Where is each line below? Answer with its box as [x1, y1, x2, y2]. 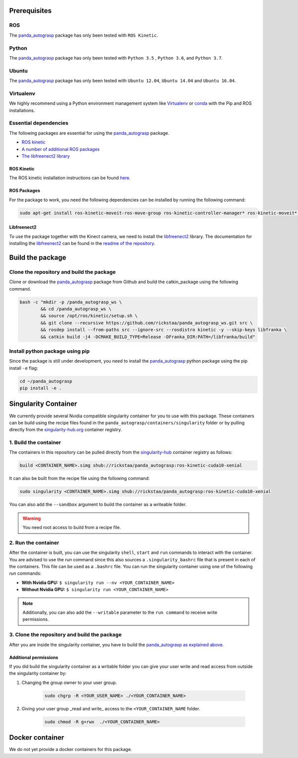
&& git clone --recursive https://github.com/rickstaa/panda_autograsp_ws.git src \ [40, 320, 253, 325]
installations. [9, 107, 35, 113]
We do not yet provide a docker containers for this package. [9, 747, 133, 753]
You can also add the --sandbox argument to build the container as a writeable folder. [9, 502, 187, 508]
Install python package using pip [9, 348, 90, 355]
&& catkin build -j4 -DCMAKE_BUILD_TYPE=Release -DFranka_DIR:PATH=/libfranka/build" [40, 334, 256, 340]
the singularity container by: [9, 671, 67, 677]
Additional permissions [9, 654, 59, 660]
